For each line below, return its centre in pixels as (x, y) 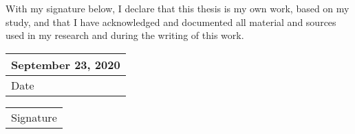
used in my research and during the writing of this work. (125, 35)
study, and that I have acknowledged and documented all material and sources (171, 22)
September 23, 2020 (66, 64)
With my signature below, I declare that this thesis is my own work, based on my (177, 8)
